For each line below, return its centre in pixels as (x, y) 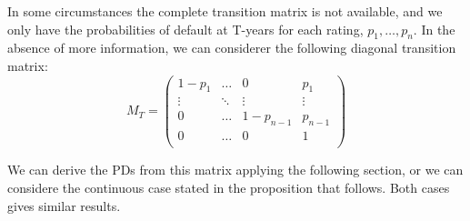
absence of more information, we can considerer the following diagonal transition (232, 48)
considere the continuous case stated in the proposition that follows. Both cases (229, 187)
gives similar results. (64, 205)
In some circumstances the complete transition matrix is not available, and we (225, 11)
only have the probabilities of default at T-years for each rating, (185, 29)
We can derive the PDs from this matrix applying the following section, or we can (235, 170)
